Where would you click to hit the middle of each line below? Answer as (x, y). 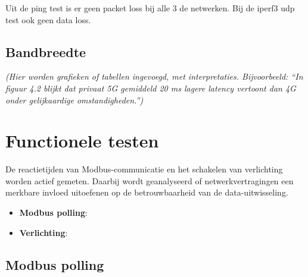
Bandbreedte (46, 51)
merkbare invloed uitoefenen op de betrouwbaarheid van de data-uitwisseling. (147, 192)
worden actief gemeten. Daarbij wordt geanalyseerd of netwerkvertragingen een (150, 180)
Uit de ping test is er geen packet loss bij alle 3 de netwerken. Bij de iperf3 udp (150, 8)
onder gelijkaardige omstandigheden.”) (74, 100)
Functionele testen (82, 141)
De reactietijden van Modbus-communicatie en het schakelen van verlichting (144, 169)
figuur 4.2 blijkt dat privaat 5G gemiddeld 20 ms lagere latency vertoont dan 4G (151, 88)
